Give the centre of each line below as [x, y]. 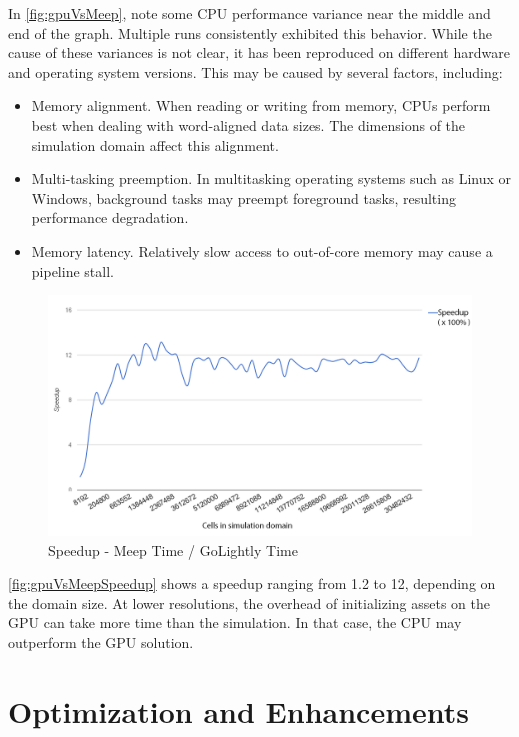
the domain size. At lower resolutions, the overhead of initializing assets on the [249, 602]
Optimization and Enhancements [238, 710]
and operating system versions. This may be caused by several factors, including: [255, 71]
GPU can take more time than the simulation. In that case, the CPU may [235, 622]
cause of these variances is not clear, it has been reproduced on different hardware [259, 52]
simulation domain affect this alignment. [155, 144]
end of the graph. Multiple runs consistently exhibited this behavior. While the [250, 32]
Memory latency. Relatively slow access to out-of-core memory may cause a [262, 250]
